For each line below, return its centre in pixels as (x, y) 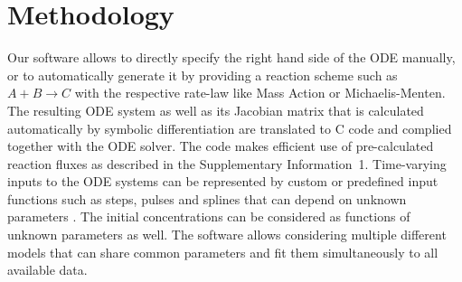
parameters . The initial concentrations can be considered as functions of (209, 216)
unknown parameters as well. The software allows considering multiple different (227, 235)
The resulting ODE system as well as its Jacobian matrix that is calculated (216, 110)
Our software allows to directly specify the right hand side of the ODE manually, (231, 57)
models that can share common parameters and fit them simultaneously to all (223, 252)
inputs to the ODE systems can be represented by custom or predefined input (223, 181)
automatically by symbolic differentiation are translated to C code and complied (230, 128)
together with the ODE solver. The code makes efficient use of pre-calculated (221, 146)
